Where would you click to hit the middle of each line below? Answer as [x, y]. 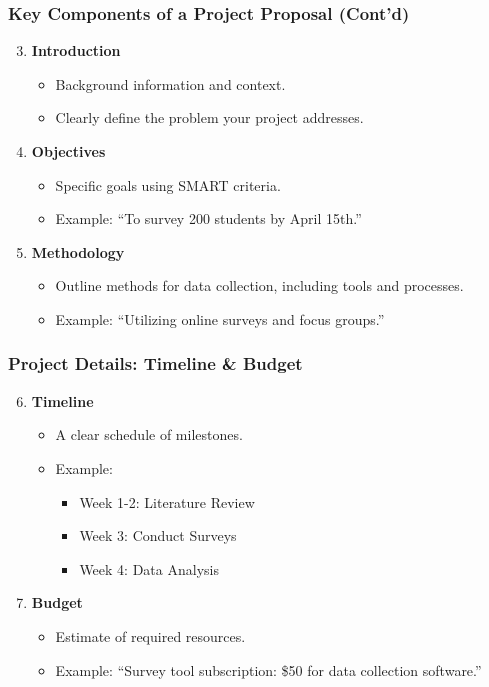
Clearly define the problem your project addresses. [209, 117]
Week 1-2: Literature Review [167, 501]
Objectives [68, 151]
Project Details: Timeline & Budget [155, 363]
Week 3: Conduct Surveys [158, 535]
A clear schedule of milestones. [149, 434]
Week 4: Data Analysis [149, 568]
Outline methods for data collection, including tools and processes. [259, 285]
